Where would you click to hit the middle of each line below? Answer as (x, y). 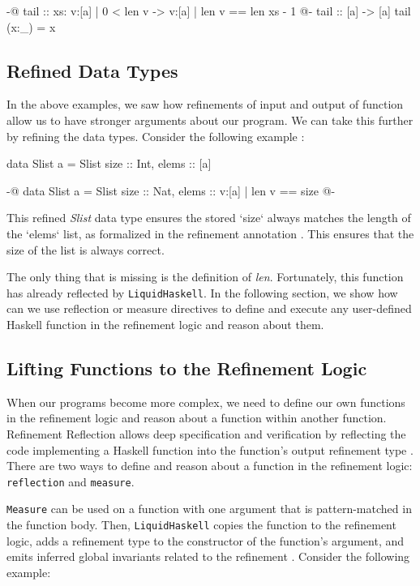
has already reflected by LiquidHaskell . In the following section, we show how (202, 292)
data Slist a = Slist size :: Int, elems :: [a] (109, 163)
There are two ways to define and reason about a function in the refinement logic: (210, 466)
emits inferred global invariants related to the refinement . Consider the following (208, 556)
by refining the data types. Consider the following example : (156, 136)
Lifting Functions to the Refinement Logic (187, 368)
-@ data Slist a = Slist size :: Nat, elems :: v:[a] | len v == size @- (171, 190)
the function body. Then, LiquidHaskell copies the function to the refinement (201, 525)
